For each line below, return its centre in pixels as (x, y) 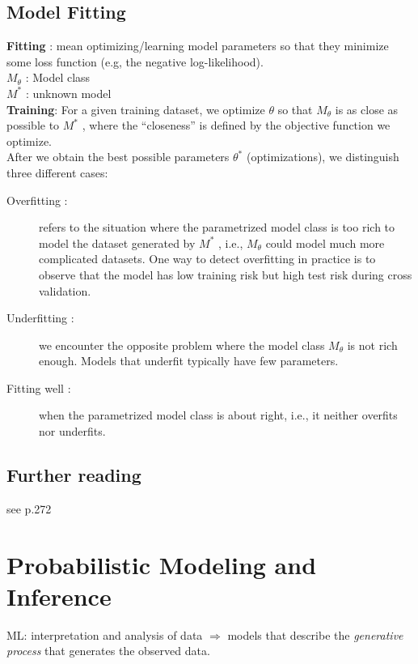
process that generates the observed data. (108, 651)
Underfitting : (40, 318)
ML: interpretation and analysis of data (105, 634)
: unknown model (68, 93)
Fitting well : (39, 387)
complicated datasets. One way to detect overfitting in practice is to (207, 259)
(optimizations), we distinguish (323, 157)
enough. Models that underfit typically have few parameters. (189, 361)
